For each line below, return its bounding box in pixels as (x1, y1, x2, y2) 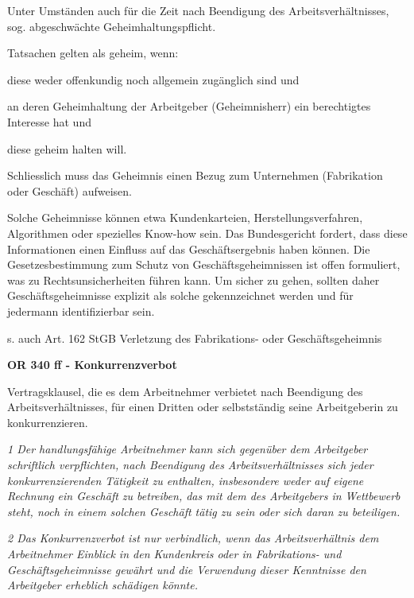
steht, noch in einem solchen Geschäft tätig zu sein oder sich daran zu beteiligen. (7, 503, 400, 519)
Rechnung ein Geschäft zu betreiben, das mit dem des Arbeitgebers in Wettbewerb (7, 487, 400, 504)
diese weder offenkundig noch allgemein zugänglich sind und (7, 71, 300, 87)
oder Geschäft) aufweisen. (7, 182, 133, 199)
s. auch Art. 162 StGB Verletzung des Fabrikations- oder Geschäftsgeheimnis (7, 329, 382, 346)
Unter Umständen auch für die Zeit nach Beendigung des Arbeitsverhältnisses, (7, 2, 389, 18)
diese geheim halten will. (7, 140, 127, 157)
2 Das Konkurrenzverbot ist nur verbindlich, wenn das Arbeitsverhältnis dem (7, 530, 379, 546)
